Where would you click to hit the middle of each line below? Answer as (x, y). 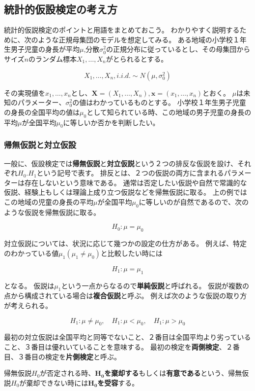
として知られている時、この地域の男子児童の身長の (169, 112)
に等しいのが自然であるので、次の (194, 201)
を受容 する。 (118, 382)
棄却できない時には (57, 382)
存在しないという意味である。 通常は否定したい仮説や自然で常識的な (136, 182)
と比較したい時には (131, 253)
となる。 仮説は (29, 285)
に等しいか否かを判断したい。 (111, 122)
